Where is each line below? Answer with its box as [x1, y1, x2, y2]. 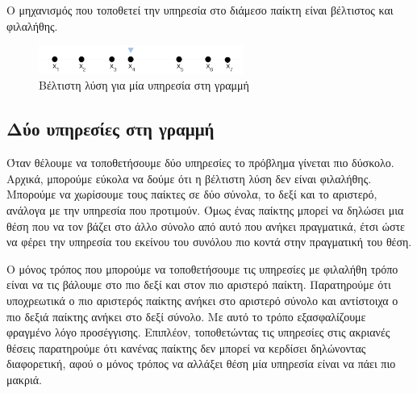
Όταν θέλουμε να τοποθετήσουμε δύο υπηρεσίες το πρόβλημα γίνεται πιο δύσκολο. [6, 154, 394, 171]
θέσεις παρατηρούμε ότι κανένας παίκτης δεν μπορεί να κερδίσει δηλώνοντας [6, 339, 366, 356]
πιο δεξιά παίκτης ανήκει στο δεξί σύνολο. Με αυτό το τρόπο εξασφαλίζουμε [6, 307, 366, 324]
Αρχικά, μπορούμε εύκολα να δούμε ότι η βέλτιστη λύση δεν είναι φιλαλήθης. [6, 169, 372, 186]
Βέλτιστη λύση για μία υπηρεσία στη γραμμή [39, 77, 249, 94]
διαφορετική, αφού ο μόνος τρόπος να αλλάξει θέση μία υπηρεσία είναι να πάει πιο [6, 355, 396, 372]
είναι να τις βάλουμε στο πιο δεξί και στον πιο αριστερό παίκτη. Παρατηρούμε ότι [6, 276, 391, 293]
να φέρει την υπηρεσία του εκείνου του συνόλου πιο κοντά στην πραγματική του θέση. [6, 233, 412, 250]
